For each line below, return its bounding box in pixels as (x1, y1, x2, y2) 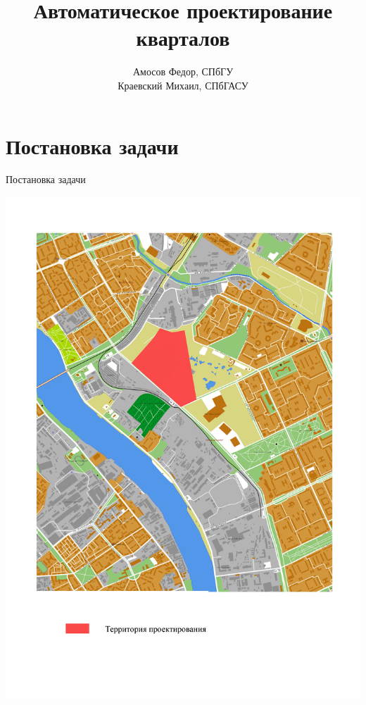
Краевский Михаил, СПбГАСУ (118, 77, 248, 92)
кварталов (136, 23, 230, 52)
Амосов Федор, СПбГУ (132, 64, 234, 79)
